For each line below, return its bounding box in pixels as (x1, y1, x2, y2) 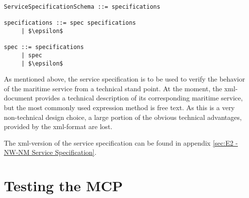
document (4, 93, 33, 103)
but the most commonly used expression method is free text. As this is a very (4, 102, 235, 113)
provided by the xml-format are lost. (4, 121, 113, 132)
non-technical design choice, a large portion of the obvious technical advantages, (4, 112, 242, 122)
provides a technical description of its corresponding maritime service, (35, 93, 243, 103)
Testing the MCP (4, 176, 123, 196)
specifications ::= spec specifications (4, 19, 136, 27)
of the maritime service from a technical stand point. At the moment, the (4, 83, 222, 93)
